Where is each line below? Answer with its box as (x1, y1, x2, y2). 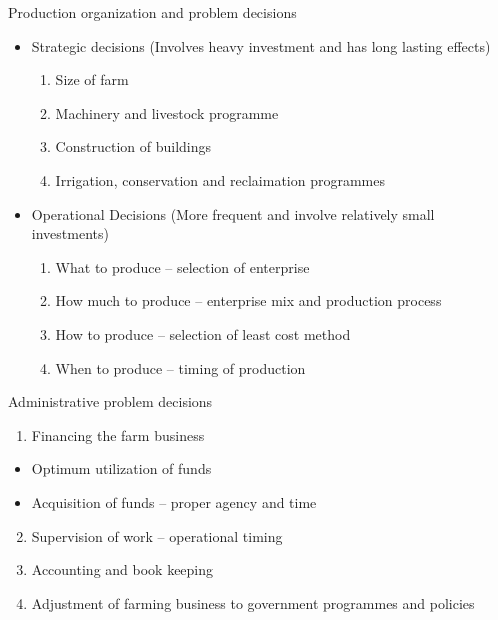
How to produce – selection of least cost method (55, 323, 351, 344)
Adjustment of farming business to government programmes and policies (31, 592, 475, 613)
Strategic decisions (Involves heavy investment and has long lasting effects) (31, 35, 491, 56)
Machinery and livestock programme (55, 102, 279, 123)
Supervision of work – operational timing (31, 525, 283, 546)
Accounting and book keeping (31, 559, 214, 580)
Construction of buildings (55, 136, 211, 157)
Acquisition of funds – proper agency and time (31, 491, 317, 512)
